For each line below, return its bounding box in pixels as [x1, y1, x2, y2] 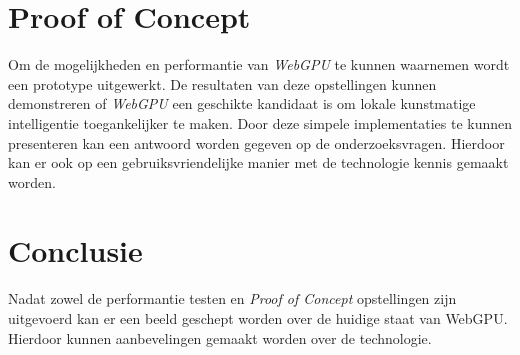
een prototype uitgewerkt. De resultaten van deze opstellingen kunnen [8, 73, 437, 94]
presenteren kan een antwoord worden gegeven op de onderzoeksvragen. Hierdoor [8, 132, 505, 153]
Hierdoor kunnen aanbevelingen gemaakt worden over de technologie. [8, 327, 432, 348]
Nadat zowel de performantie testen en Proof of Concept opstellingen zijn [8, 288, 457, 309]
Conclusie [8, 230, 143, 271]
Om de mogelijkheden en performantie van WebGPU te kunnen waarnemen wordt [8, 54, 510, 75]
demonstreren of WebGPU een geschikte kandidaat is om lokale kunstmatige [8, 93, 476, 114]
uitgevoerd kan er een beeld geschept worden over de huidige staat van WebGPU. [8, 308, 508, 328]
